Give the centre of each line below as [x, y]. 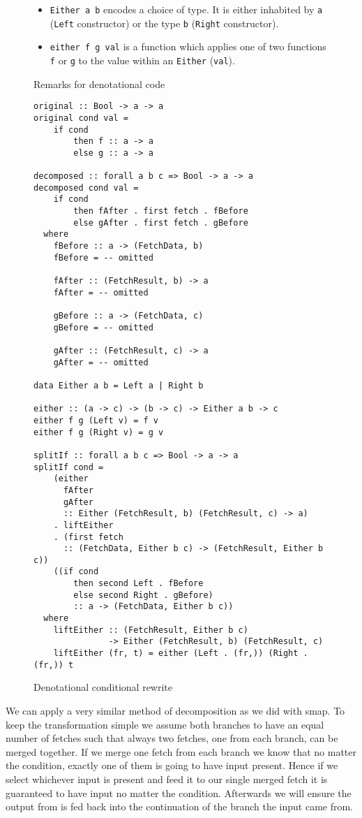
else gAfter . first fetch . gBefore [161, 222]
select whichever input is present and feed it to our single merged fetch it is [167, 779]
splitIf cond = [69, 467]
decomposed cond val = [86, 188]
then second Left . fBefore [138, 584]
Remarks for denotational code [99, 83]
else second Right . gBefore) [143, 595]
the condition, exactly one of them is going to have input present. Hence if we [172, 765]
